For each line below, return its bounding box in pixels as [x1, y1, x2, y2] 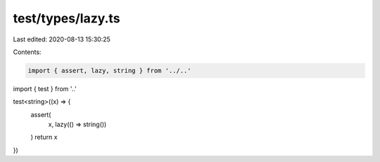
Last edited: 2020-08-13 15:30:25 [13, 35, 110, 43]
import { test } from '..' [13, 84, 77, 93]
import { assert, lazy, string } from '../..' [27, 67, 191, 74]
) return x [30, 133, 58, 142]
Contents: [13, 48, 42, 56]
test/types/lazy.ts [13, 11, 120, 26]
